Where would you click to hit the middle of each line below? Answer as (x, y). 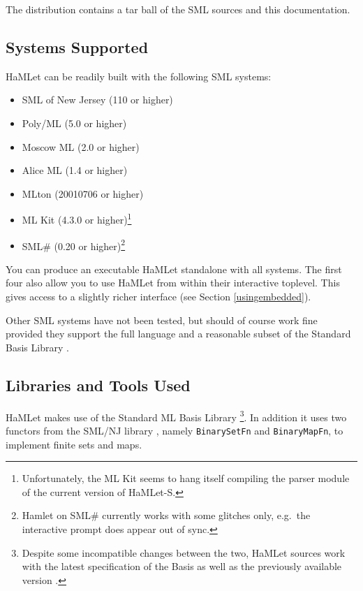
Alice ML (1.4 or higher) (75, 170)
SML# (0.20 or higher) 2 (74, 245)
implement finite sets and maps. (74, 444)
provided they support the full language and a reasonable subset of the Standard (178, 334)
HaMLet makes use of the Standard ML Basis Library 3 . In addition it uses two (176, 416)
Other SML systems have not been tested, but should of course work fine (162, 320)
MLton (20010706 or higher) (83, 193)
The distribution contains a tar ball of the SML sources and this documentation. (178, 9)
